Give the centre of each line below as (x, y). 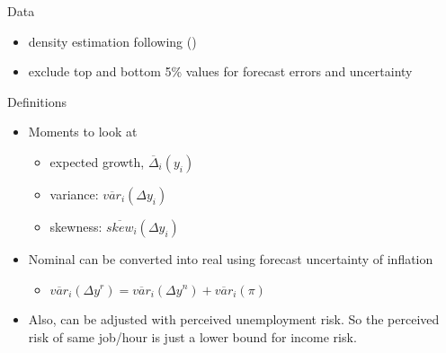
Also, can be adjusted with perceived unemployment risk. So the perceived (234, 319)
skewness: (76, 226)
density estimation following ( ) (112, 41)
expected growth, (97, 161)
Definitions (37, 101)
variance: (74, 194)
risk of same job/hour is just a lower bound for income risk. (192, 336)
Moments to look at (83, 132)
